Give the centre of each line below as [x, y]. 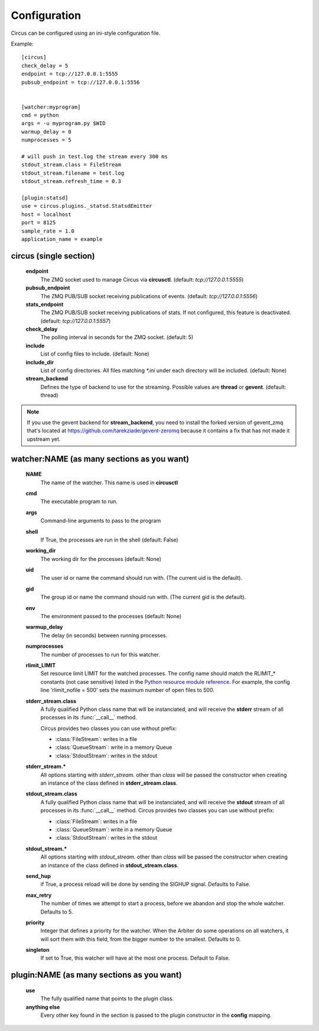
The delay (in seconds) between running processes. [104, 635]
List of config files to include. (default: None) [95, 354]
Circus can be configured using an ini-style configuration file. [86, 33]
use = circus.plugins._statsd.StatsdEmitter [87, 206]
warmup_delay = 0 [46, 132]
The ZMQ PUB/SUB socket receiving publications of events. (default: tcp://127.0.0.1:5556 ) [149, 296]
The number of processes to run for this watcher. [100, 654]
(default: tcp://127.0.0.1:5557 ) [76, 321]
